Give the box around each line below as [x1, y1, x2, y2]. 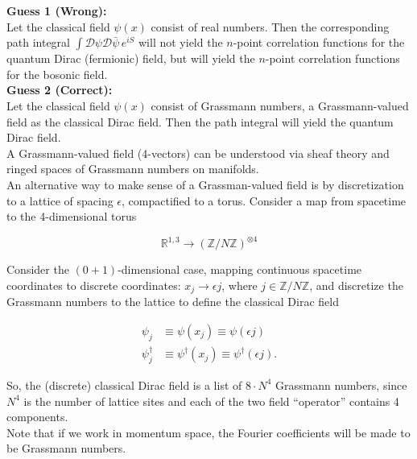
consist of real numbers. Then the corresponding [151, 18, 390, 35]
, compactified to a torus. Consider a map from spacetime [122, 192, 407, 209]
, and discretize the [309, 276, 403, 293]
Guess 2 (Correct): [6, 81, 113, 98]
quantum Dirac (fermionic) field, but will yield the [6, 50, 255, 67]
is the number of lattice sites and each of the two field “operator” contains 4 [23, 392, 399, 409]
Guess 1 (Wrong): [6, 2, 107, 19]
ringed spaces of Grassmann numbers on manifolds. [6, 160, 259, 177]
